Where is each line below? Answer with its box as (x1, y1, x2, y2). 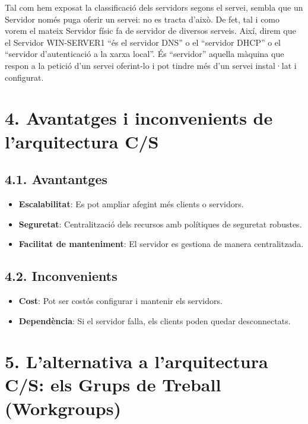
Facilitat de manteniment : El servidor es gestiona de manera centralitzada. (18, 238, 304, 250)
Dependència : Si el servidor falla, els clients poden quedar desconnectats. (18, 314, 291, 327)
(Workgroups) (5, 395, 121, 420)
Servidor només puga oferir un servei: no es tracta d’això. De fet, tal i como (5, 12, 280, 25)
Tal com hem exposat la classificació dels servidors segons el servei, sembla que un (5, 1, 303, 13)
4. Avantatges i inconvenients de (5, 106, 273, 130)
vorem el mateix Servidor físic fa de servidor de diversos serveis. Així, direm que (5, 24, 296, 37)
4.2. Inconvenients (5, 267, 118, 285)
